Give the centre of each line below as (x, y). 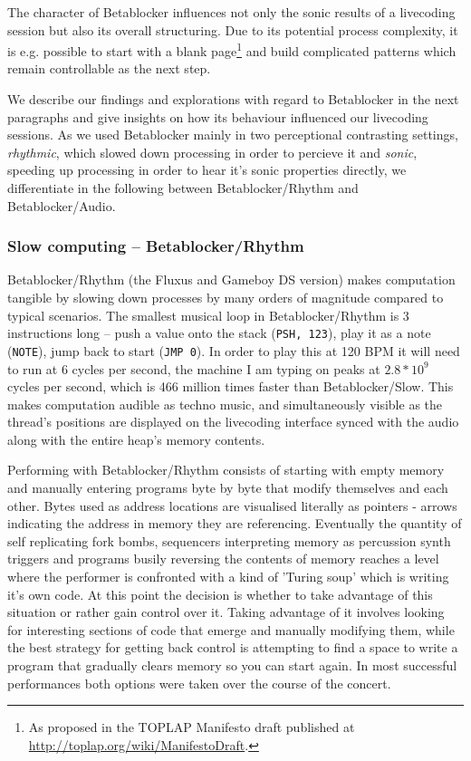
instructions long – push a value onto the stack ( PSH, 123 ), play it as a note (219, 333)
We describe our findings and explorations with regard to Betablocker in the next (233, 99)
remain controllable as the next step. (109, 68)
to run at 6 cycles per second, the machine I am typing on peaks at (194, 368)
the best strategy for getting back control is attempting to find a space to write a (233, 647)
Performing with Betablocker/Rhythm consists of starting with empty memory (226, 470)
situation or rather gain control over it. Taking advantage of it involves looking (226, 612)
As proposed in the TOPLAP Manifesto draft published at (192, 727)
